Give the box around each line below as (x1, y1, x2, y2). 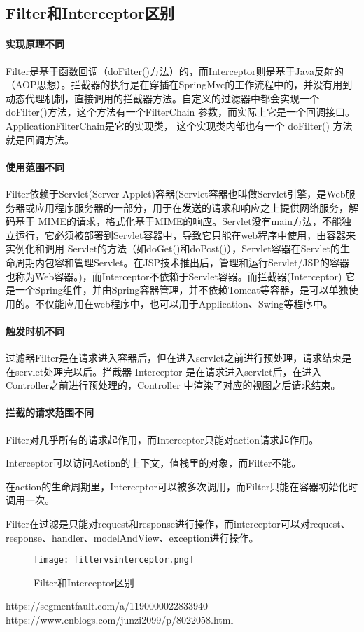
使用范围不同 (6, 159, 64, 174)
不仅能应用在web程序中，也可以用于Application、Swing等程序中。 (34, 296, 333, 310)
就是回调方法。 (6, 132, 74, 146)
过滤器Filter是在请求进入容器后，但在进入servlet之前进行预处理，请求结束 (6, 350, 342, 365)
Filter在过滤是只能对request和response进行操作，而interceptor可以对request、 (6, 516, 351, 531)
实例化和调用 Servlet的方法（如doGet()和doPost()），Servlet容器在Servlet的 (6, 241, 341, 256)
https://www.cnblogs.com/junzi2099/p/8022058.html (6, 612, 234, 627)
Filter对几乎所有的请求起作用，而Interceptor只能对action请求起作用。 (6, 432, 319, 446)
